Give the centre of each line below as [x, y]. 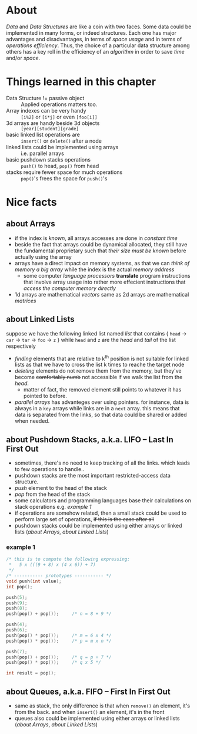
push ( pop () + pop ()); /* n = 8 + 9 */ [59, 614]
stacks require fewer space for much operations [64, 172]
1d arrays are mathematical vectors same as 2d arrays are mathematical [102, 294]
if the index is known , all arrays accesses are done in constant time [96, 238]
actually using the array [43, 256]
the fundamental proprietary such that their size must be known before [100, 251]
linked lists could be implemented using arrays [62, 147]
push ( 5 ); [17, 597]
